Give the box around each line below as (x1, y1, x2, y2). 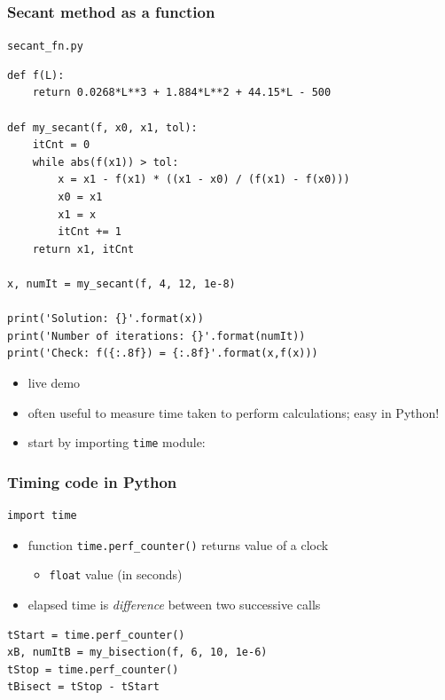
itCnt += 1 (58, 225, 121, 239)
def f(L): (7, 68, 65, 82)
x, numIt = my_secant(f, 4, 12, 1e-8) (7, 278, 236, 290)
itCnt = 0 (32, 138, 90, 152)
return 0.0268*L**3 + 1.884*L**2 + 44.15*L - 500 (32, 86, 332, 99)
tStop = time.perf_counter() (7, 663, 179, 676)
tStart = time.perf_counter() (7, 628, 185, 641)
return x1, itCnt (32, 242, 135, 256)
